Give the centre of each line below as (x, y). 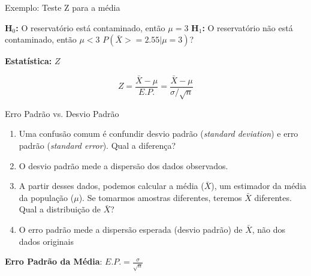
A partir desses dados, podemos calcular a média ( (111, 186)
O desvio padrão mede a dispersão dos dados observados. (123, 165)
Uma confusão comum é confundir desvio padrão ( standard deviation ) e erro (158, 133)
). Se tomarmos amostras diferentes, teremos (160, 197)
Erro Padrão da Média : (54, 261)
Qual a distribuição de (60, 209)
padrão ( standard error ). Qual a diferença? (97, 145)
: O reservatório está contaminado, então (90, 27)
